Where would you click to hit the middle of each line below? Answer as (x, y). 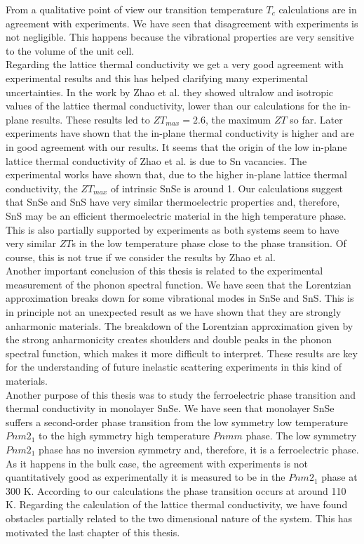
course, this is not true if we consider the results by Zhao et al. (141, 257)
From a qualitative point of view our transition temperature (134, 9)
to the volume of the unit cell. (70, 50)
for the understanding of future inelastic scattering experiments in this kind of (174, 367)
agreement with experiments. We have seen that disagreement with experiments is (182, 23)
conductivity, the (42, 188)
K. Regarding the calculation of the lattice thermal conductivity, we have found (177, 504)
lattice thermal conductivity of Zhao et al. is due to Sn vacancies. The (156, 160)
